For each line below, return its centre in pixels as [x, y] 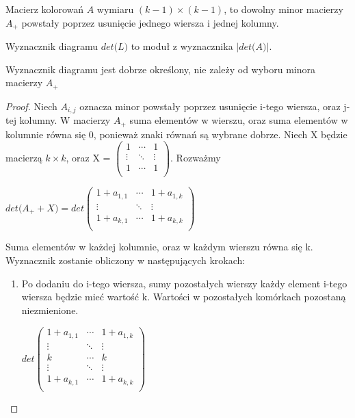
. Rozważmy [196, 158]
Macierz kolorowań [45, 9]
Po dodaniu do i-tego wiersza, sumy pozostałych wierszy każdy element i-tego [184, 283]
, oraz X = [88, 158]
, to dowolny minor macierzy [284, 9]
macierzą [24, 158]
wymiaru [115, 9]
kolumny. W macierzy [65, 120]
